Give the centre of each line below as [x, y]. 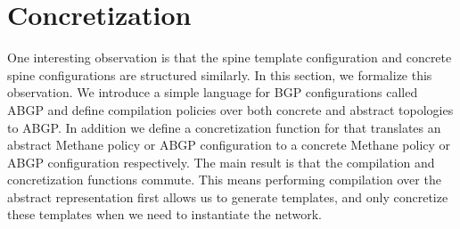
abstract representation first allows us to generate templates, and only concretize [228, 196]
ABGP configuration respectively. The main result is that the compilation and [221, 162]
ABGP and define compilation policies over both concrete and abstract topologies [230, 109]
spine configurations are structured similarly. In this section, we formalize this [220, 74]
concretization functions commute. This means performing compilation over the [224, 180]
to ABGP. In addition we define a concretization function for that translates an [224, 127]
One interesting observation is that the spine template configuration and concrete [230, 57]
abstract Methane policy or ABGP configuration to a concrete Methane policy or [229, 145]
